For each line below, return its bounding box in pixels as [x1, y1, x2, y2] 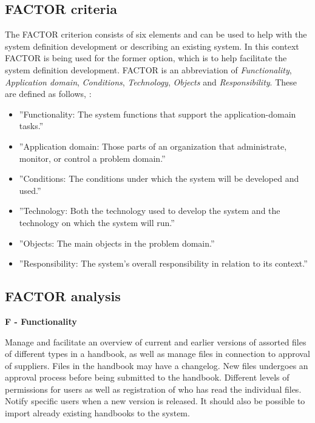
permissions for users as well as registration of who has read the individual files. [5, 382, 302, 395]
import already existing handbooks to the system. [5, 407, 190, 419]
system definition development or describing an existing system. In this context [5, 39, 299, 52]
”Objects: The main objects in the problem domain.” [19, 236, 215, 249]
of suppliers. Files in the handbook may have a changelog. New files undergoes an [5, 359, 308, 371]
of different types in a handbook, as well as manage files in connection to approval [5, 347, 310, 360]
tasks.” [19, 119, 44, 132]
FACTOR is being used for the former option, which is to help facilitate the [5, 52, 287, 64]
